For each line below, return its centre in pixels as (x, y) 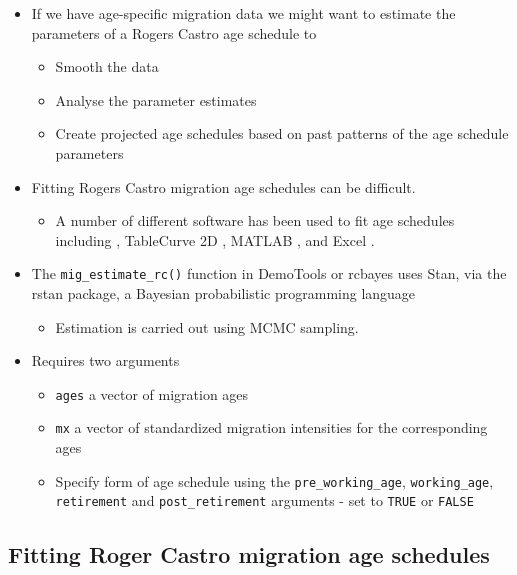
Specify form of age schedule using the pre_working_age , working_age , (274, 480)
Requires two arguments (105, 360)
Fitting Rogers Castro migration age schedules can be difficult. (223, 186)
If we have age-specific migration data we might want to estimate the (243, 13)
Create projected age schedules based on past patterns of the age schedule (282, 133)
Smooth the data (107, 66)
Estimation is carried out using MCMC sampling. (207, 326)
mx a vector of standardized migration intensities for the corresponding (271, 427)
